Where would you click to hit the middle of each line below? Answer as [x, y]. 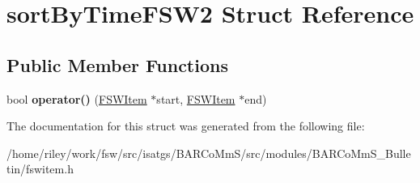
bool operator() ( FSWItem [77, 98]
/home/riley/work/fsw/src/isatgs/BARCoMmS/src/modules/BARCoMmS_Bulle [209, 153]
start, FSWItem [196, 98]
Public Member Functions [117, 64]
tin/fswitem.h [40, 169]
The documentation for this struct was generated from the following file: [186, 126]
